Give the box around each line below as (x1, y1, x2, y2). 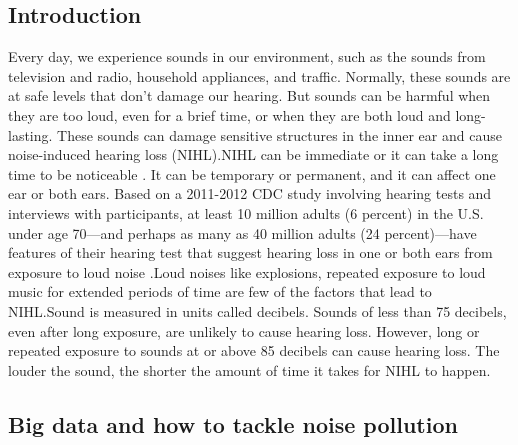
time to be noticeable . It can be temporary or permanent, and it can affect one (8, 163, 496, 184)
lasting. (8, 124, 53, 145)
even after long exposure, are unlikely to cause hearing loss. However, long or (8, 320, 480, 341)
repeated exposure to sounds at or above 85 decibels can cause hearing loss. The (8, 340, 500, 361)
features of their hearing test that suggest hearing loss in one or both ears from (8, 242, 493, 263)
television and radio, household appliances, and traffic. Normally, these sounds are (8, 65, 511, 86)
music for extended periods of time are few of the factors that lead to (8, 281, 432, 302)
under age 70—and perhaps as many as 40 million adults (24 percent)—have (8, 222, 477, 243)
